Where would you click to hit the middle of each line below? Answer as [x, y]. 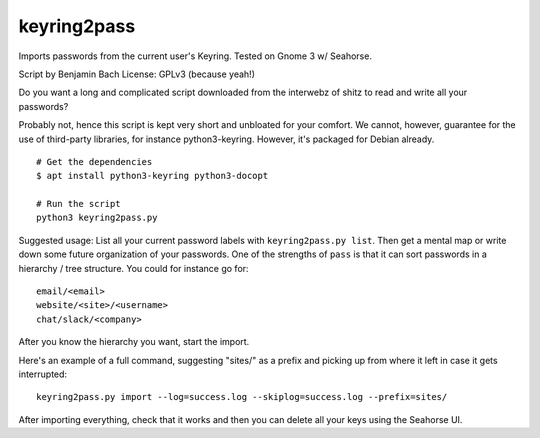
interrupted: [43, 374]
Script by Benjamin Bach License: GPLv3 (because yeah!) [136, 74]
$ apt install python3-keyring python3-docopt [152, 176]
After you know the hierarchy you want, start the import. [134, 342]
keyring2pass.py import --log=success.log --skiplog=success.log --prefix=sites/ [242, 397]
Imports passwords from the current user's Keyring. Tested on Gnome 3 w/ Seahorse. [195, 56]
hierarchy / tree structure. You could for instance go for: [133, 268]
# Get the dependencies [94, 161]
